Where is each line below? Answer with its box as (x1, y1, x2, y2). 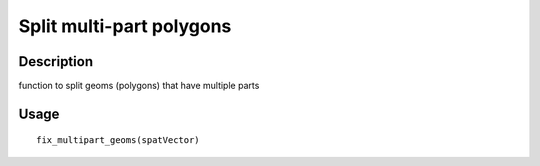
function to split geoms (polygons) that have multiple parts (18, 80, 260, 92)
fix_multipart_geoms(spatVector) (36, 135, 200, 146)
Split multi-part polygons (18, 15, 232, 37)
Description (18, 53, 94, 70)
